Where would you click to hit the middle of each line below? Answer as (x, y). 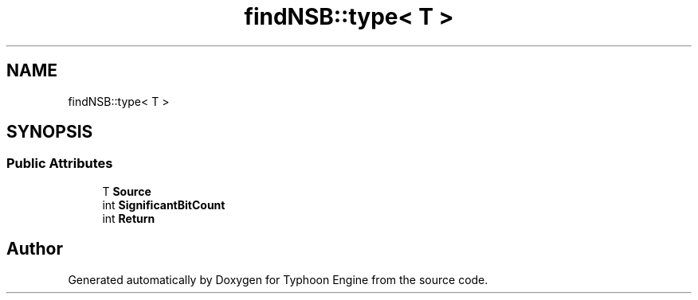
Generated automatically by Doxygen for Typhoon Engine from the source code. (278, 279)
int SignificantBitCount (164, 205)
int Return (129, 218)
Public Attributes (60, 164)
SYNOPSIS (50, 132)
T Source (127, 191)
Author (35, 249)
